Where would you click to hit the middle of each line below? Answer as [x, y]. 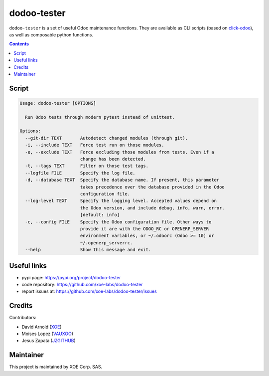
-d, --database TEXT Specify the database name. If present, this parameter [122, 180]
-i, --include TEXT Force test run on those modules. [95, 145]
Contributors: [23, 318]
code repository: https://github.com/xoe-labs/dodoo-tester [82, 284]
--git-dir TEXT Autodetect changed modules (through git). [107, 138]
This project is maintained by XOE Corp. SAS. [56, 367]
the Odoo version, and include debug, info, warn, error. [152, 208]
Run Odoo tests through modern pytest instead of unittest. [100, 117]
